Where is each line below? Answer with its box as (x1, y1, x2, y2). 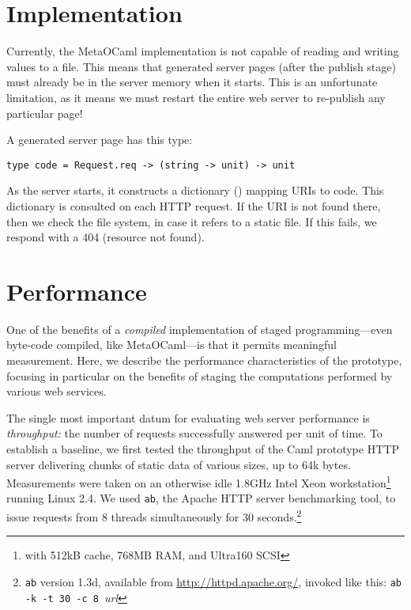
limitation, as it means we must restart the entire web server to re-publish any (6, 89, 386, 105)
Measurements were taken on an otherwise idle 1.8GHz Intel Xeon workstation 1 (6, 472, 391, 491)
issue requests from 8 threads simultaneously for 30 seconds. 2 (6, 506, 302, 525)
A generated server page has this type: (6, 131, 193, 148)
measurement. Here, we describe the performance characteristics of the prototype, (6, 352, 402, 369)
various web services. (6, 383, 107, 400)
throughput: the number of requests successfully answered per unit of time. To (6, 425, 383, 441)
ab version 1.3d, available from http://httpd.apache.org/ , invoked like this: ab (25, 573, 402, 589)
